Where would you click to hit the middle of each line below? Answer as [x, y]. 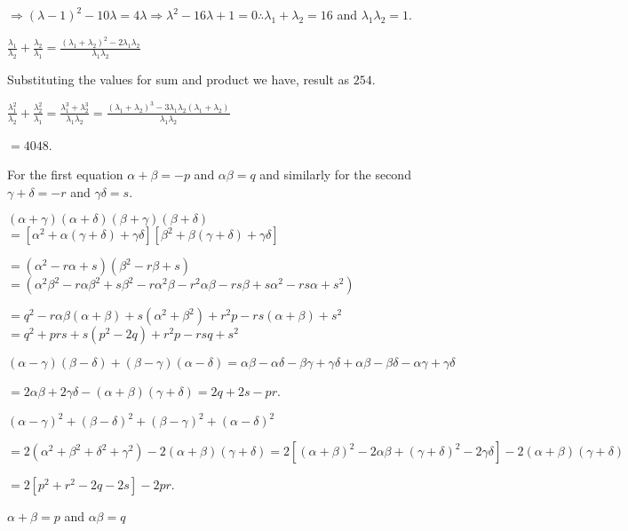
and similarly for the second [335, 174]
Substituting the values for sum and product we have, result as [179, 79]
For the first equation [65, 174]
